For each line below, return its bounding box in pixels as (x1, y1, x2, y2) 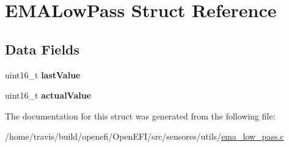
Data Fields (5, 39, 80, 58)
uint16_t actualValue (5, 89, 92, 102)
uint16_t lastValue (5, 68, 81, 81)
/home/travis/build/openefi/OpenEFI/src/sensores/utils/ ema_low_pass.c (5, 130, 284, 143)
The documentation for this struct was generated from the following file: (5, 109, 276, 122)
